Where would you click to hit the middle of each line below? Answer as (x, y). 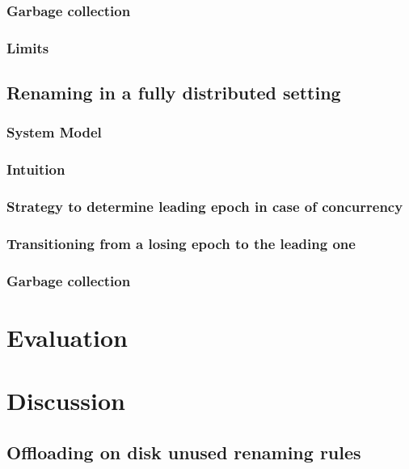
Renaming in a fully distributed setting (174, 93)
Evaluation (67, 337)
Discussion (66, 401)
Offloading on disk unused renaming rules (184, 452)
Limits (28, 47)
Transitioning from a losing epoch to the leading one (181, 243)
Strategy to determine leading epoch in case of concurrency (205, 207)
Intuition (36, 169)
